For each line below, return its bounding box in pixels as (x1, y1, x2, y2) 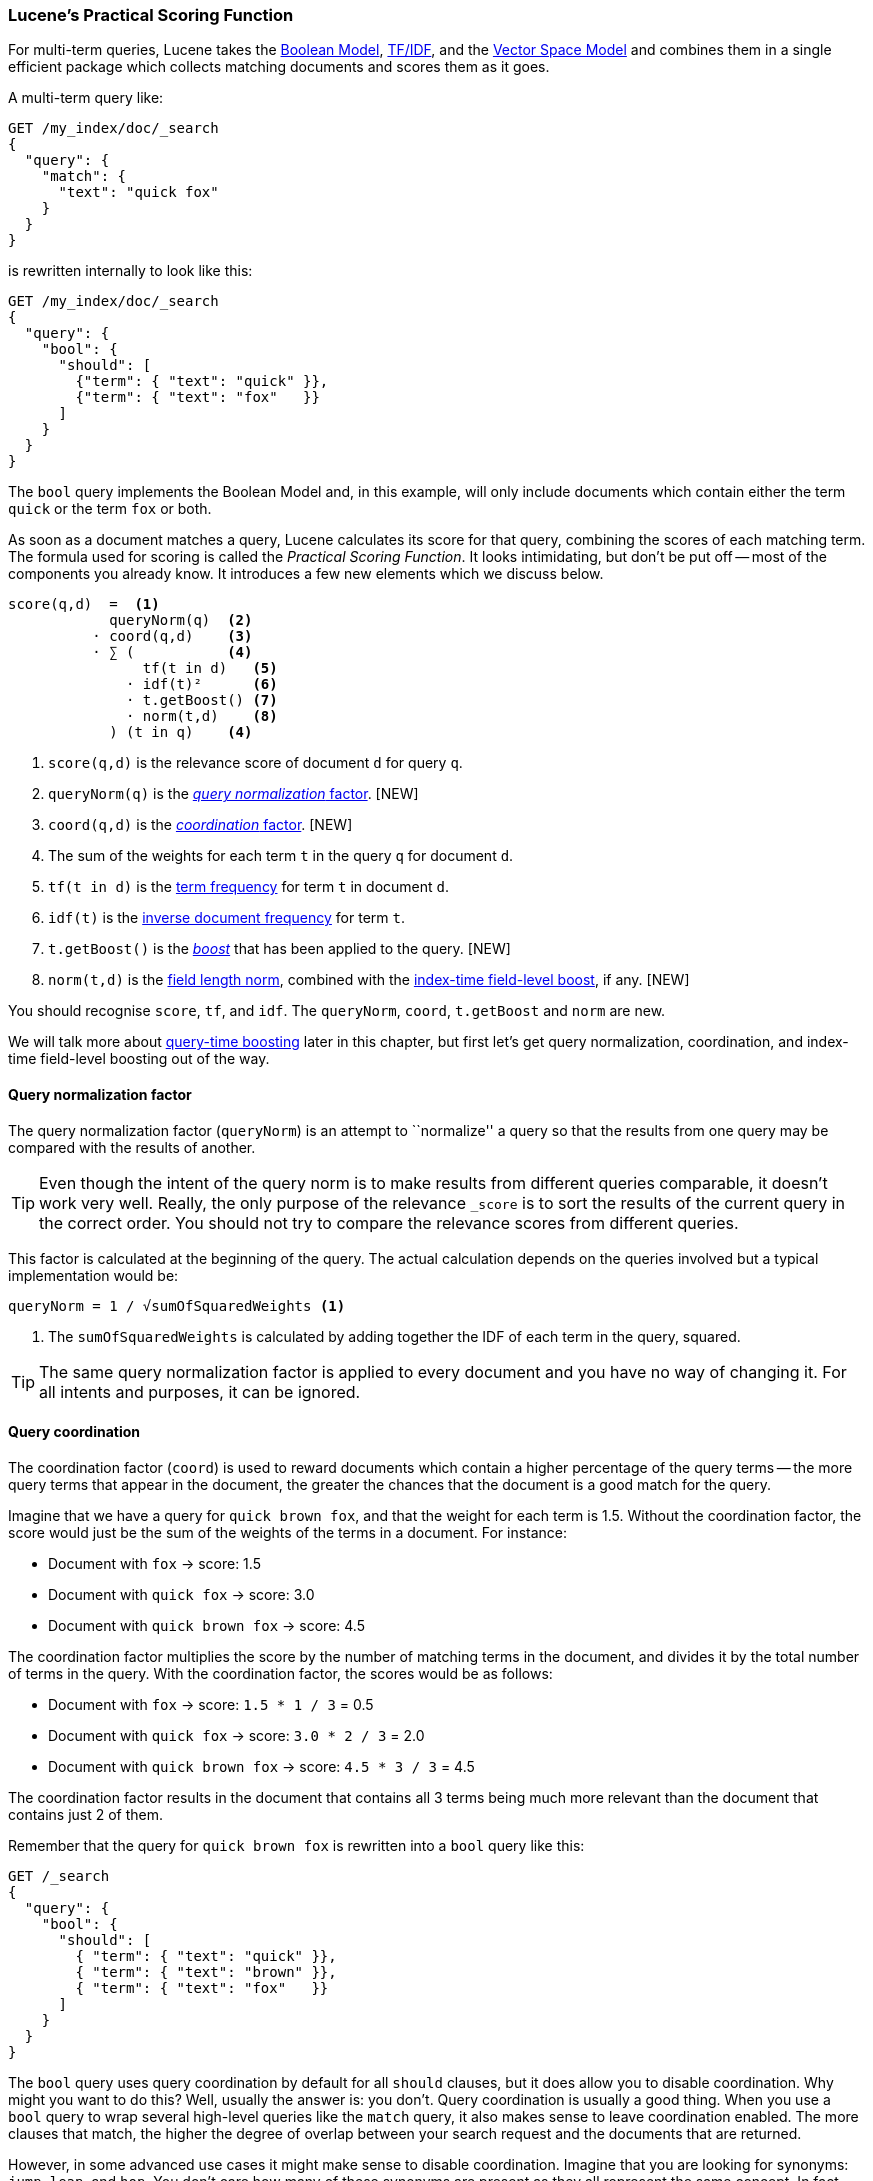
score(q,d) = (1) (8, 596, 160, 613)
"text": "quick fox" (58, 184, 219, 201)
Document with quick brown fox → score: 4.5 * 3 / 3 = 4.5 (48, 1757, 475, 1775)
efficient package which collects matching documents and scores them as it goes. (8, 58, 550, 76)
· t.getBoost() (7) (126, 692, 278, 709)
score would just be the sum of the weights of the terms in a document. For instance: (8, 1523, 568, 1541)
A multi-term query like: (8, 89, 164, 107)
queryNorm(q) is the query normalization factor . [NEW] (48, 785, 419, 803)
